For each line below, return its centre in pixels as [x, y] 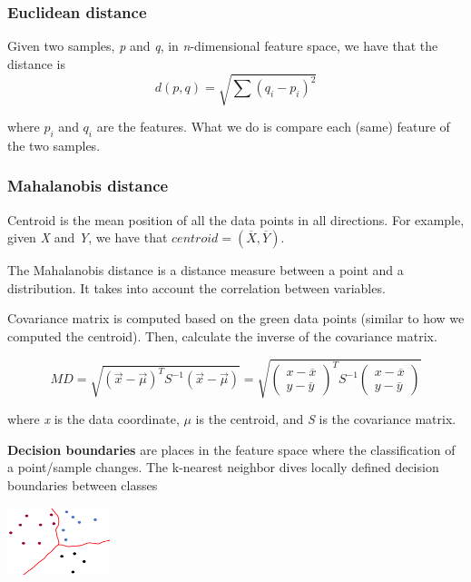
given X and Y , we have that [88, 237]
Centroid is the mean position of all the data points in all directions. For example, [236, 219]
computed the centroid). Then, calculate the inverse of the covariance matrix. [222, 335]
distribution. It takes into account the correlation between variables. [196, 287]
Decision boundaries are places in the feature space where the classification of [231, 449]
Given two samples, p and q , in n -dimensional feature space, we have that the [223, 46]
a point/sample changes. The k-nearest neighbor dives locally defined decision [223, 467]
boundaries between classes [83, 484]
